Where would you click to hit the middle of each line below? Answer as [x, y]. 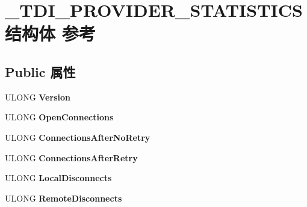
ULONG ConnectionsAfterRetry [71, 157]
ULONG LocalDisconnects [58, 178]
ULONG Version [38, 97]
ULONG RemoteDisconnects [64, 198]
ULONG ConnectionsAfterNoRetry [78, 137]
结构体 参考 [50, 33]
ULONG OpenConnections [59, 117]
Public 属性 [40, 71]
